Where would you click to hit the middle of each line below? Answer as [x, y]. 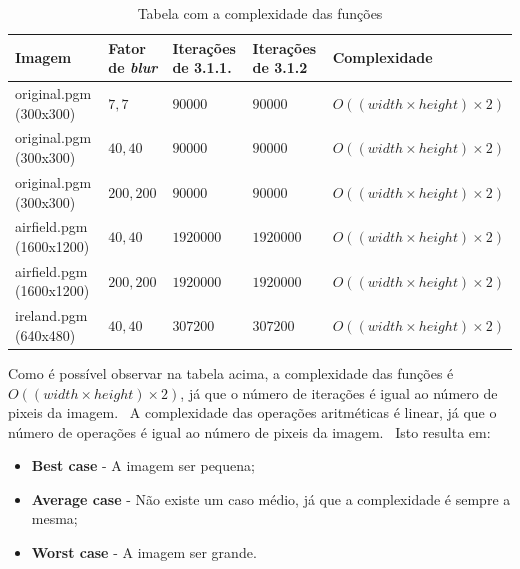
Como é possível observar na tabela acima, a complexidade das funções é [231, 372]
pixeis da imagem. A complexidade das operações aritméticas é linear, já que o [252, 412]
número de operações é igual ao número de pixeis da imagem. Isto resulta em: [249, 431]
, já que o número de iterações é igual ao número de [339, 392]
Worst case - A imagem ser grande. [144, 552]
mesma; [54, 518]
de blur [133, 67]
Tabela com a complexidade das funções [260, 13]
